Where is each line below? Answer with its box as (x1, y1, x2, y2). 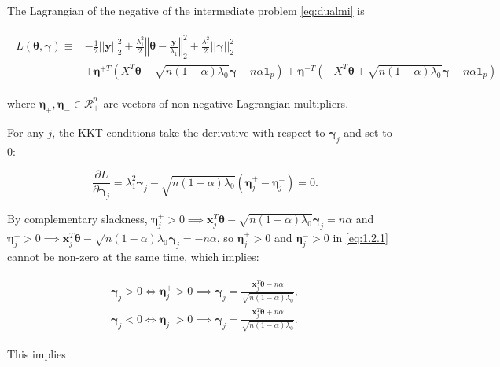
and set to (344, 123, 392, 140)
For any (7, 123, 44, 140)
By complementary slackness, (7, 211, 148, 227)
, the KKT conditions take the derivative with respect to (52, 123, 325, 140)
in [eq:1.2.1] (333, 229, 388, 245)
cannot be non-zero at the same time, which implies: (7, 248, 259, 264)
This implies (7, 346, 66, 362)
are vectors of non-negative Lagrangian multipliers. (103, 94, 349, 111)
